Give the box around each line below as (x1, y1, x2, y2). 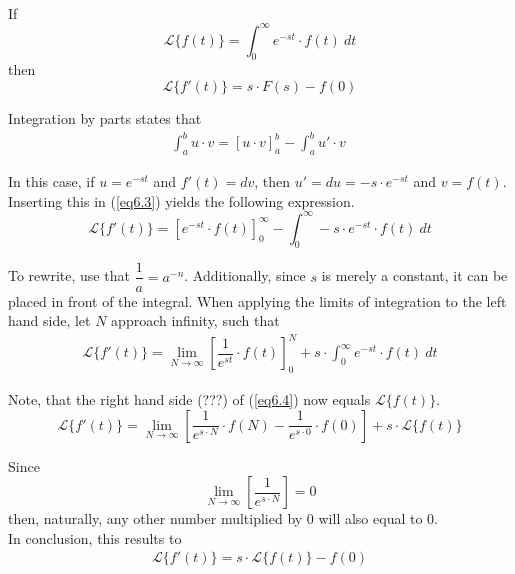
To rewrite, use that (8, 265, 130, 286)
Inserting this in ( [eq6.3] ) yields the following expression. (8, 190, 355, 211)
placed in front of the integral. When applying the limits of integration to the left (8, 290, 507, 311)
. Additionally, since (184, 265, 306, 286)
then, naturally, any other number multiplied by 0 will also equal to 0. (8, 508, 438, 529)
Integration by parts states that (8, 108, 202, 129)
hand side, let (8, 310, 91, 331)
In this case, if (8, 171, 95, 191)
